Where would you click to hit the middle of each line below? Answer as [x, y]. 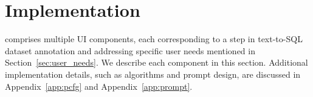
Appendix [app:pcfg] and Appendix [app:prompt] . [99, 86]
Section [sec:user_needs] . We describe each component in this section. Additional [156, 62]
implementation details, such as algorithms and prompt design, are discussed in [153, 74]
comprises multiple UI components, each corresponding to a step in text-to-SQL [154, 39]
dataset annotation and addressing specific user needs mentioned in [130, 50]
